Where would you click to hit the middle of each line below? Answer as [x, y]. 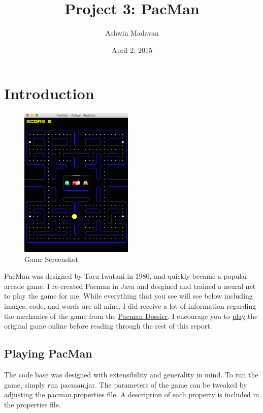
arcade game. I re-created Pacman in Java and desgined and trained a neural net [130, 286]
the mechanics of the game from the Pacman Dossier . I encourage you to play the [131, 316]
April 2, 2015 [132, 50]
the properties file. [32, 404]
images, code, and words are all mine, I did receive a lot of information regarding [130, 305]
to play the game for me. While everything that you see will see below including [128, 296]
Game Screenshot [51, 259]
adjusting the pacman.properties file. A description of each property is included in [132, 394]
